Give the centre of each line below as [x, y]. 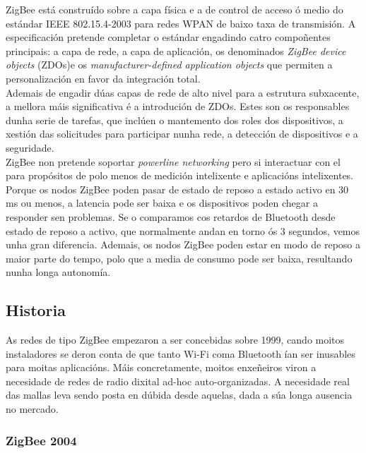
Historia [36, 310]
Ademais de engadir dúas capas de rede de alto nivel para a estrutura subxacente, [183, 92]
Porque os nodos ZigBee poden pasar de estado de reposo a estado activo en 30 [177, 189]
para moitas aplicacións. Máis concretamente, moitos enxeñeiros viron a [161, 367]
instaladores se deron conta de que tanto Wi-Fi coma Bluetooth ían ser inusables [181, 353]
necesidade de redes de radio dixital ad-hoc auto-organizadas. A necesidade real [178, 381]
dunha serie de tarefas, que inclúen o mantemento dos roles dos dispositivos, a [175, 120]
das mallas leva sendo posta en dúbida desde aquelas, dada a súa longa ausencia [179, 395]
